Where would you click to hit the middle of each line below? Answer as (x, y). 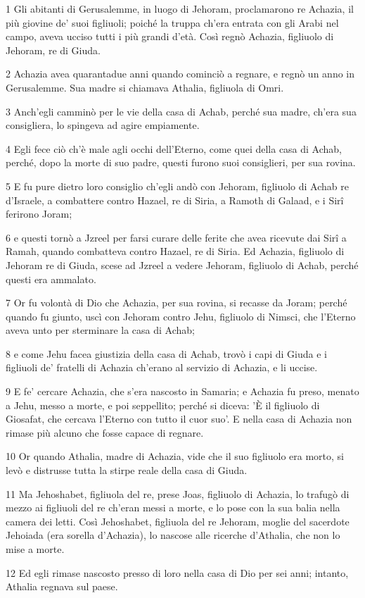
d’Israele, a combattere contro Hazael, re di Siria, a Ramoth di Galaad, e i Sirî (175, 200)
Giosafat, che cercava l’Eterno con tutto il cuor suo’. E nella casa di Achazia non (179, 419)
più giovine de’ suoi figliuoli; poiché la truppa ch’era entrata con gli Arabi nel (172, 22)
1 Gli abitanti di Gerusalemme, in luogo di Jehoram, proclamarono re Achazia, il (180, 8)
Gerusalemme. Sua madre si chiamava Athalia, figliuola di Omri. (145, 87)
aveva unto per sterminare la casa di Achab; (100, 330)
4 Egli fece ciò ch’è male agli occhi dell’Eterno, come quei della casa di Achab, (174, 148)
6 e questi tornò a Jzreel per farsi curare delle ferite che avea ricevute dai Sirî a (176, 237)
